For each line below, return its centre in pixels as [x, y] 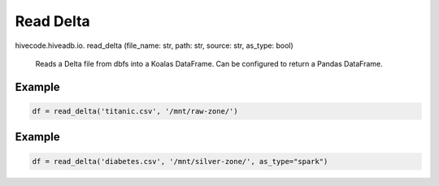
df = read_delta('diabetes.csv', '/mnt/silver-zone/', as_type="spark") [180, 161]
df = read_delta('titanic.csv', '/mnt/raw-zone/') [135, 111]
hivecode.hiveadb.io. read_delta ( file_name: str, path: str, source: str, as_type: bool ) [154, 45]
